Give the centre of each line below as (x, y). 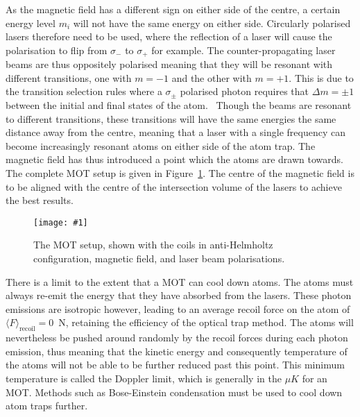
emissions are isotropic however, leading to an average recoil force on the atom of (178, 308)
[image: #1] (61, 222)
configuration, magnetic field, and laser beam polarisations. (159, 258)
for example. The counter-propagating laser (243, 50)
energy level (31, 23)
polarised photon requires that (245, 91)
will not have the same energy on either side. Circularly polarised (212, 23)
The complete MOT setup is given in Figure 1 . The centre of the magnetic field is (180, 172)
